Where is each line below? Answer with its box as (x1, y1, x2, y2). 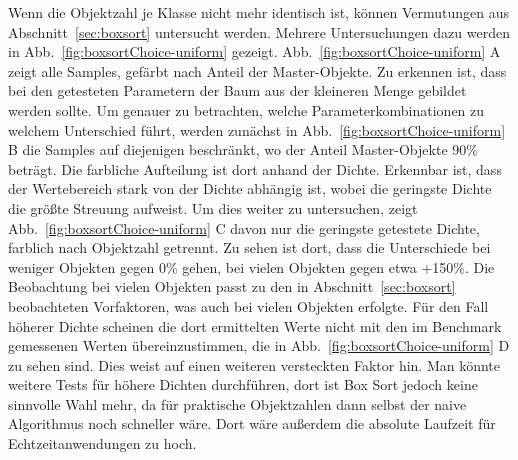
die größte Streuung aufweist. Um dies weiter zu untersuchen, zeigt (8, 197, 418, 218)
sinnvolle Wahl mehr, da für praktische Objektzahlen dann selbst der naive (8, 393, 467, 414)
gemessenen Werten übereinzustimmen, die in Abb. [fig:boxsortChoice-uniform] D (8, 335, 510, 356)
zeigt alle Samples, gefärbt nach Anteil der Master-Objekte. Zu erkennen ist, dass (8, 60, 507, 81)
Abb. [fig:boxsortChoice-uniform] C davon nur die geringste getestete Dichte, (8, 217, 480, 238)
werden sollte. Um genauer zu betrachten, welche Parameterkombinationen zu (8, 99, 485, 120)
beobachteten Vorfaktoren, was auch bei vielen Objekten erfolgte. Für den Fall (8, 295, 489, 316)
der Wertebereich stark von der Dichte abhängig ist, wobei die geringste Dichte (8, 178, 492, 199)
